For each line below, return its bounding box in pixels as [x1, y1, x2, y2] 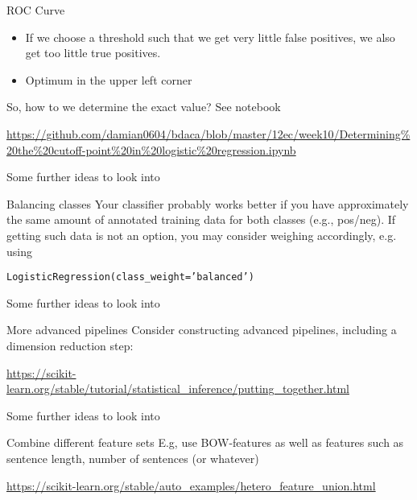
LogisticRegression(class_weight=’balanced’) [6, 271, 254, 283]
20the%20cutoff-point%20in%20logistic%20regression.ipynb [6, 141, 296, 158]
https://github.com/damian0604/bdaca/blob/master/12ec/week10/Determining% [6, 125, 411, 142]
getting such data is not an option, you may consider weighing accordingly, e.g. [6, 226, 397, 243]
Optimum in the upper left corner [25, 71, 192, 88]
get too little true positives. [25, 44, 161, 61]
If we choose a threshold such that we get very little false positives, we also [25, 28, 395, 45]
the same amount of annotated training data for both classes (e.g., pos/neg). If [6, 211, 396, 228]
